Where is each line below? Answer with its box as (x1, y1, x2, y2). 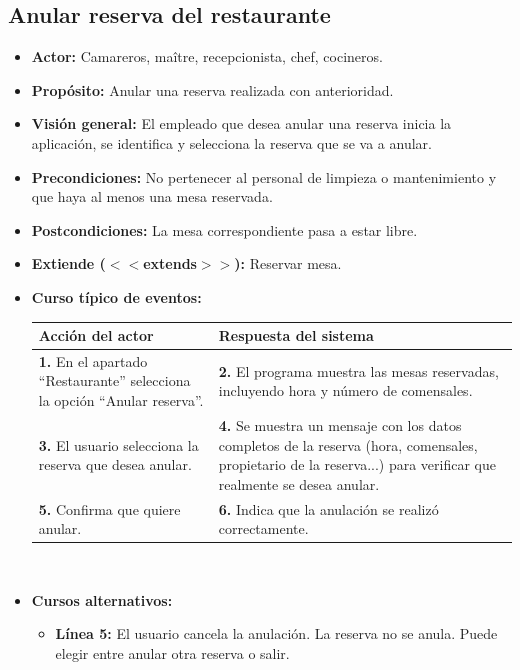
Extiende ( (31, 253, 106, 274)
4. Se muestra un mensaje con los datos (218, 414, 462, 435)
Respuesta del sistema (218, 325, 374, 346)
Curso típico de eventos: (31, 286, 202, 307)
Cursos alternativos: (31, 589, 173, 610)
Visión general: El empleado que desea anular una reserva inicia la (31, 113, 452, 134)
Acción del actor (38, 325, 154, 346)
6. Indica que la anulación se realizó (218, 498, 439, 519)
